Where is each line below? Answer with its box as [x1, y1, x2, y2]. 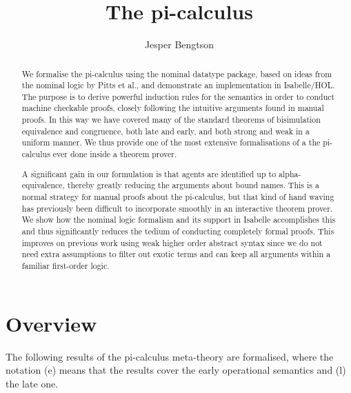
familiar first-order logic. [21, 259, 110, 271]
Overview [6, 309, 97, 337]
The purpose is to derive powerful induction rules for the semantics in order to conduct [21, 90, 335, 102]
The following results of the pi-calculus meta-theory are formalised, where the [6, 349, 334, 363]
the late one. [6, 376, 59, 390]
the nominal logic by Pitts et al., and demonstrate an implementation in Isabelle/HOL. [21, 79, 335, 91]
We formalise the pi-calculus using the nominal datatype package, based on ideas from [21, 68, 332, 79]
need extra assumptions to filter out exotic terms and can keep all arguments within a [21, 248, 331, 260]
